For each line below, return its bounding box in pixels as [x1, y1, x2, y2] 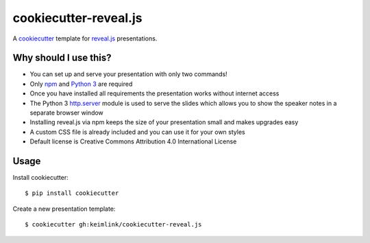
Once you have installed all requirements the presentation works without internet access [29, 89, 280, 97]
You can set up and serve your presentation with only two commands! [29, 70, 227, 78]
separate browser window [29, 108, 104, 117]
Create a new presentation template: [12, 205, 116, 213]
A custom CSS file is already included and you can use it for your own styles [29, 128, 246, 136]
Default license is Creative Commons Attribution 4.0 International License [29, 137, 237, 146]
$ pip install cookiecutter [25, 189, 119, 197]
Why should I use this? [12, 52, 112, 64]
